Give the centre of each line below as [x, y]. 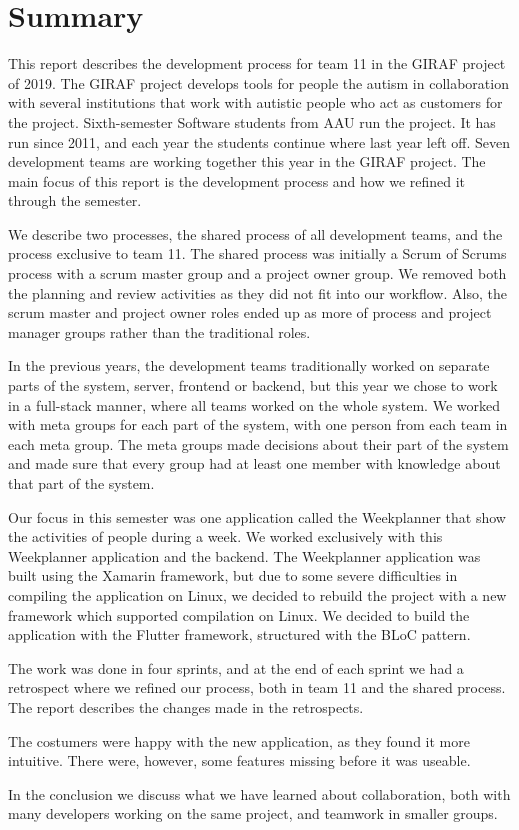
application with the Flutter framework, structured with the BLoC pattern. [239, 634]
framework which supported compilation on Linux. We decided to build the [239, 614]
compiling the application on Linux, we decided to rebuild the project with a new [257, 594]
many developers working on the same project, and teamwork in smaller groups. [253, 813]
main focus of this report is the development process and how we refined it [237, 180]
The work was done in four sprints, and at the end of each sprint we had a [236, 667]
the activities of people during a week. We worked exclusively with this [225, 536]
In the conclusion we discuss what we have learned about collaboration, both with [259, 793]
